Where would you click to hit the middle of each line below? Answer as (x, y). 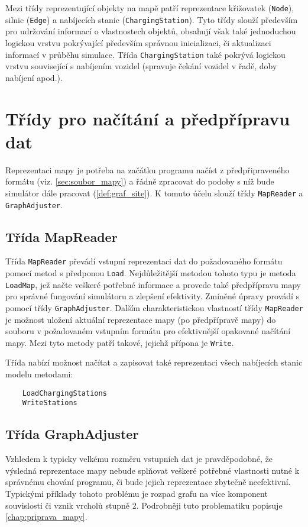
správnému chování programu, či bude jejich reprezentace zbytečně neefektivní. (148, 482)
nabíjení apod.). (34, 77)
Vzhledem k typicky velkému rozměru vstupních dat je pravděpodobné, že (139, 459)
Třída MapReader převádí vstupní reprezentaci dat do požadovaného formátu (144, 261)
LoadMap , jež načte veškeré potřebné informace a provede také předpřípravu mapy (153, 284)
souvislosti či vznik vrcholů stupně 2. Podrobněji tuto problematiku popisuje (144, 505)
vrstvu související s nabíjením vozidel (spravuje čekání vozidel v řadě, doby (141, 66)
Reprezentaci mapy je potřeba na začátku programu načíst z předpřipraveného (147, 169)
